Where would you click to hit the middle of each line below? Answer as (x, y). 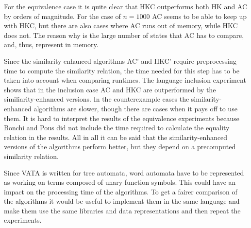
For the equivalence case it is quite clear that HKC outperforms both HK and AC (126, 6)
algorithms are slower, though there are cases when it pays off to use (135, 108)
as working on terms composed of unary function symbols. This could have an (120, 182)
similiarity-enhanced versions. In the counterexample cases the (97, 99)
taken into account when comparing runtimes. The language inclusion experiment (125, 80)
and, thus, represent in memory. (51, 44)
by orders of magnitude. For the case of (62, 16)
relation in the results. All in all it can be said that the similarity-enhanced (116, 137)
